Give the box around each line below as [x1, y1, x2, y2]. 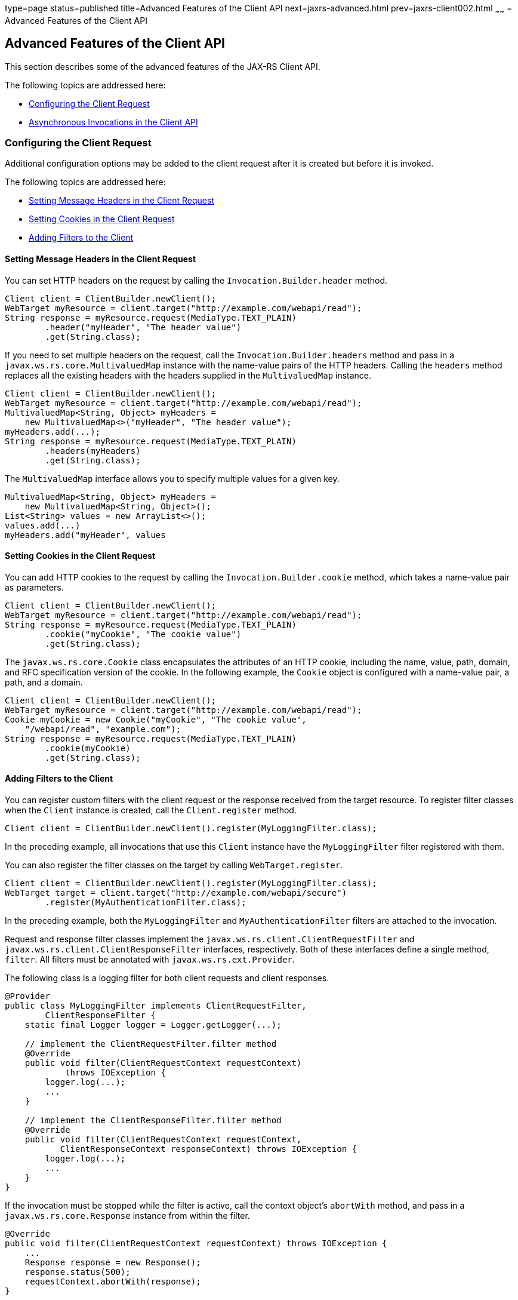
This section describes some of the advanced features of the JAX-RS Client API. [5, 61, 320, 72]
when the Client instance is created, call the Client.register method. [5, 805, 297, 816]
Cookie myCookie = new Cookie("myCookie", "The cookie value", [5, 714, 307, 724]
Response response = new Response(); [24, 1258, 201, 1268]
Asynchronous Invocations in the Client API [29, 116, 198, 127]
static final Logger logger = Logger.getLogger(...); [24, 1020, 282, 1030]
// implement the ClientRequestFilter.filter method [24, 1039, 277, 1049]
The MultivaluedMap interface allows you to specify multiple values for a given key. [5, 473, 340, 484]
